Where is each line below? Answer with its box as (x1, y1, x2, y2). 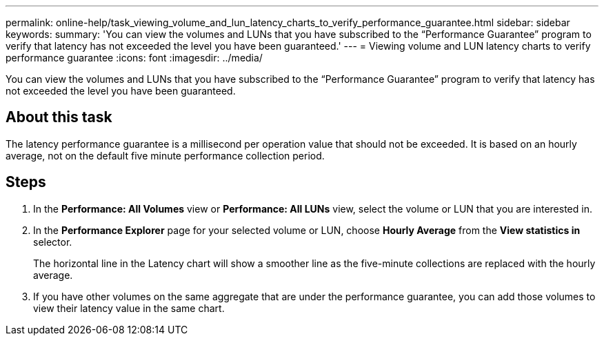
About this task (6, 108, 112, 126)
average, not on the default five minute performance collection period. (6, 149, 325, 162)
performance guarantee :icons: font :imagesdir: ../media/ (6, 52, 263, 64)
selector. (33, 235, 72, 248)
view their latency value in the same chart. (33, 302, 225, 314)
